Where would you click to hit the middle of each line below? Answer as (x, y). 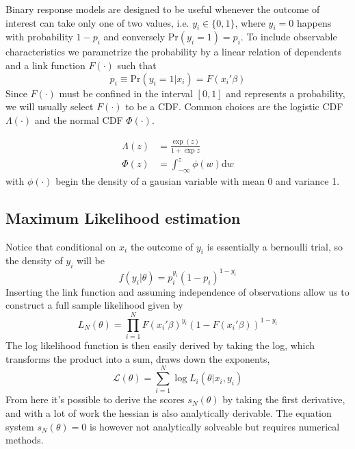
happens (314, 22)
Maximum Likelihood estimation (123, 217)
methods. (25, 440)
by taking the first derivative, (284, 399)
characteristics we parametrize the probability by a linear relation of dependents (173, 52)
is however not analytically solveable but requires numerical (215, 426)
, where (250, 22)
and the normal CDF (79, 119)
